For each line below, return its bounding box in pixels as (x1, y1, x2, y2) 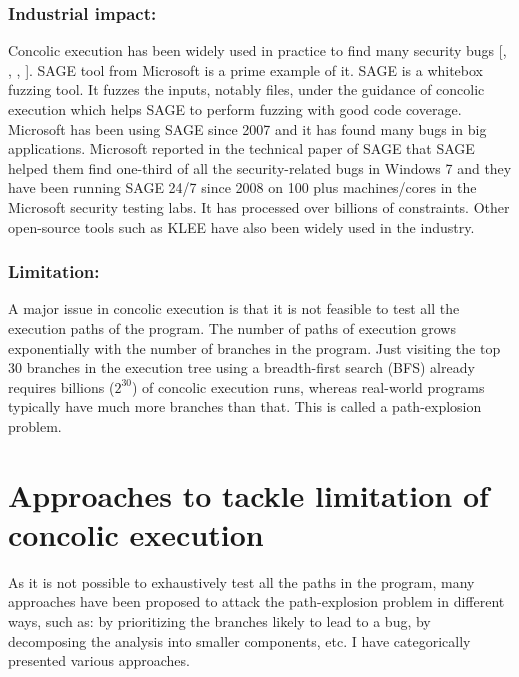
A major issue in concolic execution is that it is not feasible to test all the (8, 298, 460, 319)
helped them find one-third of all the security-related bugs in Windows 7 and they (8, 157, 512, 178)
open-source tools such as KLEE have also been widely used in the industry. (8, 216, 475, 237)
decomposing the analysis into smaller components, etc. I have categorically (8, 630, 471, 651)
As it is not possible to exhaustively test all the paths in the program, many (8, 571, 475, 592)
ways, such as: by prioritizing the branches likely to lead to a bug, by (8, 611, 431, 632)
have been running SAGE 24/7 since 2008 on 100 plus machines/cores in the (8, 177, 477, 198)
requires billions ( (8, 376, 115, 397)
